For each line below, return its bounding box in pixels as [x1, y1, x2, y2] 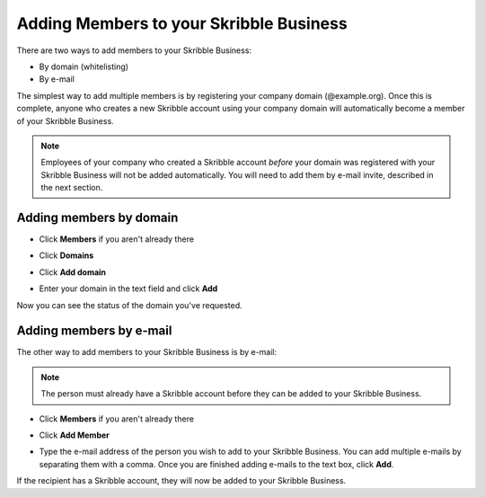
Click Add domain [39, 266, 107, 278]
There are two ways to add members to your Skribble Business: [16, 45, 251, 56]
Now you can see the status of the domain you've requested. [16, 299, 242, 310]
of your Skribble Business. [16, 115, 114, 126]
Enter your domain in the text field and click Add [39, 283, 218, 294]
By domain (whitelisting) [39, 61, 129, 72]
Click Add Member [39, 430, 110, 440]
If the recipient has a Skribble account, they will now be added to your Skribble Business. [16, 475, 347, 486]
